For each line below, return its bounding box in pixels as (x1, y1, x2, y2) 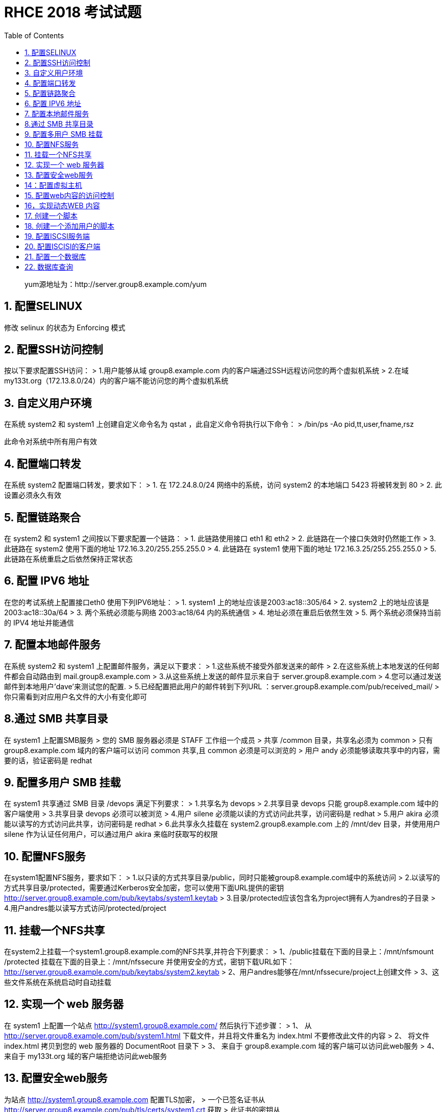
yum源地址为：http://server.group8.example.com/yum (24, 279, 207, 288)
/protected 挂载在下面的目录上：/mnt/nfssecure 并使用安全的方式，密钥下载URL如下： (4, 957, 294, 966)
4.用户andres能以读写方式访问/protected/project (4, 904, 166, 913)
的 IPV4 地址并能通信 (4, 618, 74, 627)
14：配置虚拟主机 (24, 180, 82, 189)
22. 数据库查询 (24, 262, 73, 271)
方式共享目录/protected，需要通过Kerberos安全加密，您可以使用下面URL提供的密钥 (4, 883, 284, 892)
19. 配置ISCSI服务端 (24, 231, 90, 240)
